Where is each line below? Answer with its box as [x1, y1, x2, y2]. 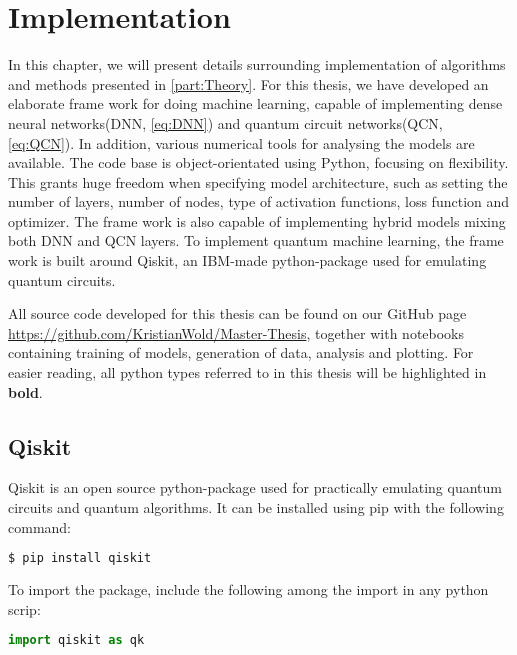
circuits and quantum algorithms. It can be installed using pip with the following [8, 497, 504, 518]
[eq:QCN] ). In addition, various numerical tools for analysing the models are [8, 132, 475, 153]
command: [8, 516, 71, 537]
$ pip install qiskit [8, 551, 152, 566]
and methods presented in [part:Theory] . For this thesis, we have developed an [8, 73, 489, 94]
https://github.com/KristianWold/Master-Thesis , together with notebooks [8, 322, 465, 343]
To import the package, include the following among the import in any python [8, 579, 489, 600]
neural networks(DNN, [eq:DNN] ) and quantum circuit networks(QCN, [8, 112, 443, 133]
